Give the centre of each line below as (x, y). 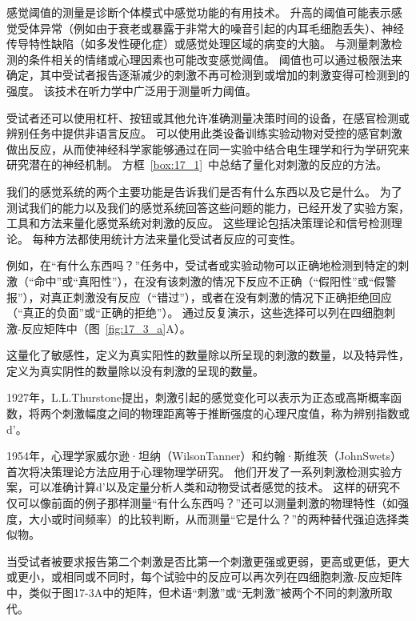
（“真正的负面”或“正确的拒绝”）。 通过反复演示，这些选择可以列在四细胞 (196, 313)
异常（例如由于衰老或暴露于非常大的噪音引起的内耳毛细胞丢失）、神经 (222, 28)
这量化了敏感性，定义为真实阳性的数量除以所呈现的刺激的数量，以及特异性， (208, 355)
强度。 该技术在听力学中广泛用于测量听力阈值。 (132, 90)
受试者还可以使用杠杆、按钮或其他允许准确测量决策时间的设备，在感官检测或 (208, 117)
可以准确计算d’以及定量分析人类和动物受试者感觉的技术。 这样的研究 (209, 487)
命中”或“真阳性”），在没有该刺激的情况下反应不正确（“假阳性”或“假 (210, 280)
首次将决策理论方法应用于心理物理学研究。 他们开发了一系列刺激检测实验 (199, 471)
